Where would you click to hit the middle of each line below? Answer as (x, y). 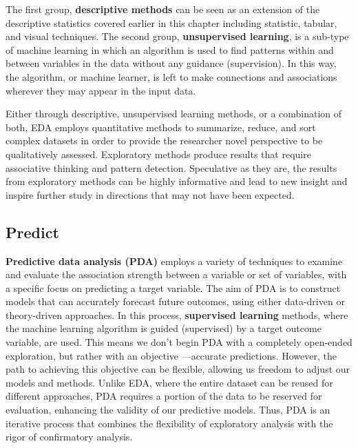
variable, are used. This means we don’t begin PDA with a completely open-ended (179, 342)
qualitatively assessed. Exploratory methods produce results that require (158, 154)
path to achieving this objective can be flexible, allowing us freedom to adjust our (178, 369)
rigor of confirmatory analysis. (69, 437)
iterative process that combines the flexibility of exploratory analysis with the (169, 423)
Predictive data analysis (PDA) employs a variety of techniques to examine (174, 261)
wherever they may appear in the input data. (101, 90)
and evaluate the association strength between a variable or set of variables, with (176, 274)
